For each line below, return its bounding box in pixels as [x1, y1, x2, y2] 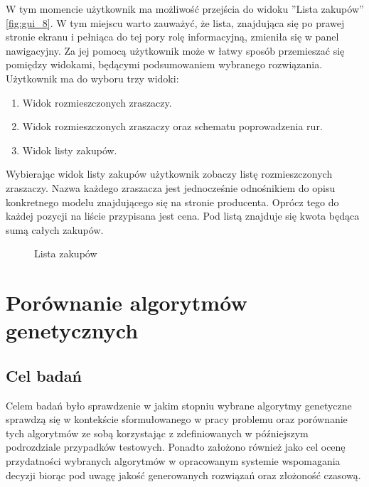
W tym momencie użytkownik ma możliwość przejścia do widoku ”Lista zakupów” [6, 1, 364, 16]
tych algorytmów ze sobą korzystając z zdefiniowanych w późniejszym [6, 425, 309, 440]
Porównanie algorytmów [6, 288, 247, 317]
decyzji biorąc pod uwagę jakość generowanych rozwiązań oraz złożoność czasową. [6, 467, 361, 482]
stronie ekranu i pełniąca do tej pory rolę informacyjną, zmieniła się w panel [6, 29, 339, 44]
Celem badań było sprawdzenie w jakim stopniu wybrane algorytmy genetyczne [6, 397, 352, 412]
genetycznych [6, 316, 139, 345]
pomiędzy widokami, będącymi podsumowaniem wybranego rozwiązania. [6, 57, 323, 72]
